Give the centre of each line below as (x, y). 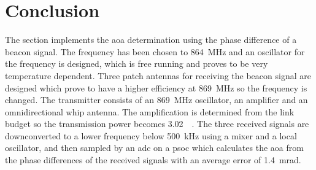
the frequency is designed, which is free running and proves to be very (137, 64)
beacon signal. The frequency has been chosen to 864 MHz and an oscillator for (155, 51)
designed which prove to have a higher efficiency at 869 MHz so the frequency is (156, 87)
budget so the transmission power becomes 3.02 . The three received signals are (157, 124)
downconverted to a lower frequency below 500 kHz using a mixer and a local (151, 135)
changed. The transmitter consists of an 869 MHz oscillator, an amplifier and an (156, 100)
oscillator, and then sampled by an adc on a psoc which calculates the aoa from (154, 148)
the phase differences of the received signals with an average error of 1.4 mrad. (153, 160)
